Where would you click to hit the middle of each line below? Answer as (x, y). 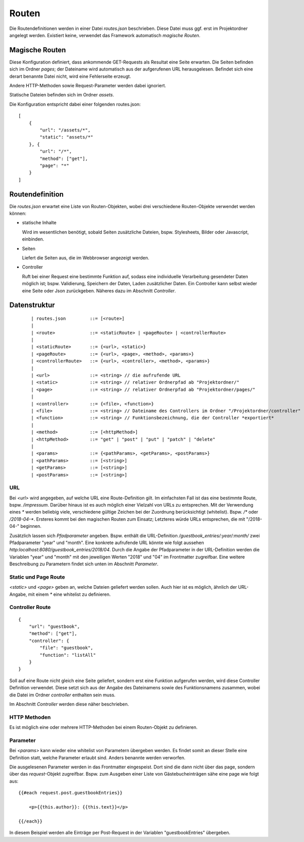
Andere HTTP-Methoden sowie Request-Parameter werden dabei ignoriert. (88, 86)
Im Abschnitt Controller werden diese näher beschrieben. (69, 704)
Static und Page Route (37, 577)
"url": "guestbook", (54, 627)
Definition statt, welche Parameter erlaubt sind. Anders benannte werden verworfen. (98, 757)
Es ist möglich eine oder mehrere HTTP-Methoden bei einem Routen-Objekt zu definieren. (103, 727)
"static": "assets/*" (67, 137)
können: (18, 213)
